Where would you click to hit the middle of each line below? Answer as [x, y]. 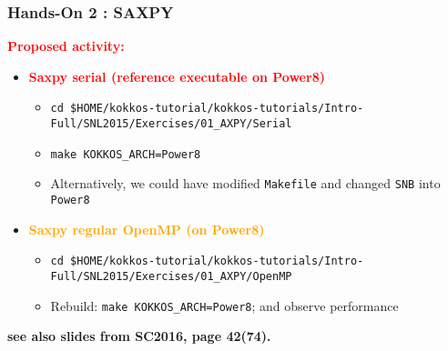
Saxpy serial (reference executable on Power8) [177, 76]
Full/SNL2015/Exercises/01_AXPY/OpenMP [171, 276]
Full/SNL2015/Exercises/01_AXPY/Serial [171, 124]
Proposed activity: [66, 46]
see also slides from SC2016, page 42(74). [139, 336]
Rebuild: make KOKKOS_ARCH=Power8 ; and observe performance [224, 305]
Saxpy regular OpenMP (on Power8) [147, 229]
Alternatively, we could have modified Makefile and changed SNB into [245, 183]
